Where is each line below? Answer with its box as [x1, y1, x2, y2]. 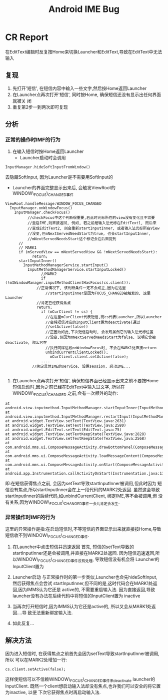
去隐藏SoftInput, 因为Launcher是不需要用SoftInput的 [5, 174, 113, 180]
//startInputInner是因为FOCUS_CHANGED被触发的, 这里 [45, 291, 151, 296]
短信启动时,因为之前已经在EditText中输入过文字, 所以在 [12, 384, 125, 390]
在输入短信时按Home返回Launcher [12, 148, 84, 154]
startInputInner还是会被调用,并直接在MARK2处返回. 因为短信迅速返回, [12, 550, 156, 556]
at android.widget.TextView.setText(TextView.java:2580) [5, 423, 126, 428]
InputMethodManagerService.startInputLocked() [27, 267, 126, 272]
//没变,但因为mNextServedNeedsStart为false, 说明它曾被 [45, 335, 156, 340]
